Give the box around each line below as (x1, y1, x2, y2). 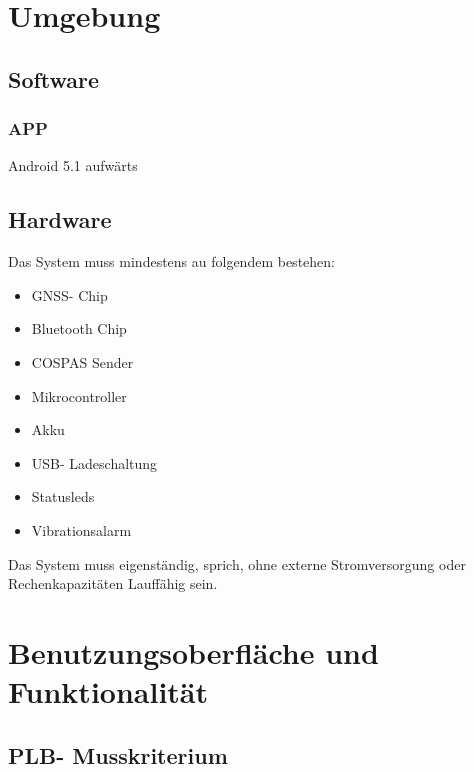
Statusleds (31, 486, 95, 507)
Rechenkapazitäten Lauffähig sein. (8, 573, 218, 594)
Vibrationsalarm (31, 519, 132, 540)
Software (8, 63, 100, 94)
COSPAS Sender (31, 351, 134, 372)
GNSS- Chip (31, 284, 108, 305)
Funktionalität (8, 671, 209, 712)
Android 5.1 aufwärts (8, 155, 138, 176)
